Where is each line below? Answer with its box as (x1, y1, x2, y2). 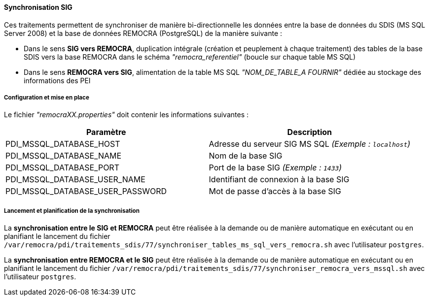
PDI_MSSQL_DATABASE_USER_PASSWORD (5, 186, 167, 197)
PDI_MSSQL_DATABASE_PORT (5, 163, 119, 173)
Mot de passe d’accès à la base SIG (209, 186, 341, 197)
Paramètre (86, 127, 126, 137)
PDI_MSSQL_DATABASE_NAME (5, 151, 122, 161)
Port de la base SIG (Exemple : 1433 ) (209, 163, 342, 173)
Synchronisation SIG (4, 3, 72, 11)
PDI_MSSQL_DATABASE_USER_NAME (5, 174, 145, 185)
